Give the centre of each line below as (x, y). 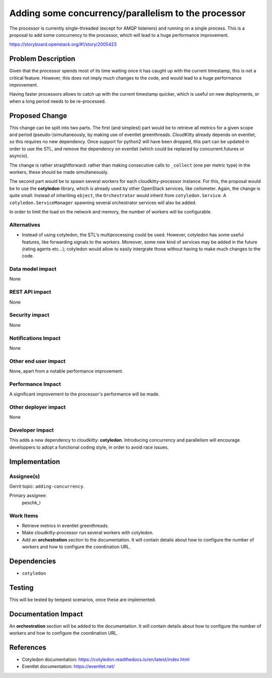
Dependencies (33, 561)
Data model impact (33, 269)
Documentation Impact (46, 614)
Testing (21, 588)
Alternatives (25, 225)
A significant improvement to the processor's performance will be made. (84, 394)
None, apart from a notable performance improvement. (66, 371)
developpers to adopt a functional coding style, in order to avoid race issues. (89, 447)
